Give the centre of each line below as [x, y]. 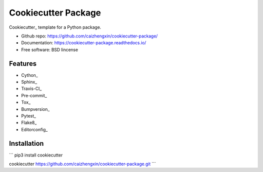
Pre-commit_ [34, 95]
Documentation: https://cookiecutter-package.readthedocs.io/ [84, 43]
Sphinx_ [29, 82]
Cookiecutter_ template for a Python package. [55, 27]
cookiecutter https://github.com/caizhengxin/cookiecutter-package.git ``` [83, 164]
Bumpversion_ [35, 109]
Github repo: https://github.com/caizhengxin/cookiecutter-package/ [89, 36]
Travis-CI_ [31, 89]
